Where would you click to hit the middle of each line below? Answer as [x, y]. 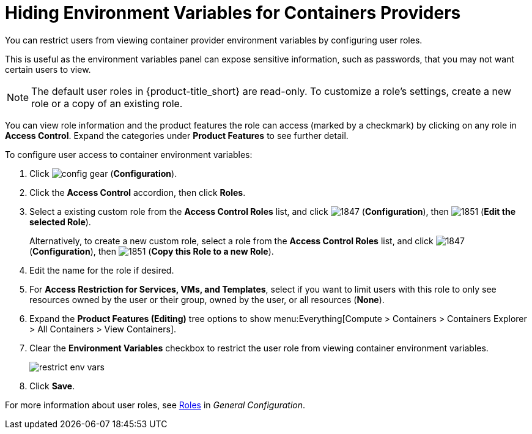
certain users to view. [48, 69]
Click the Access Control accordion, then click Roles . [138, 192]
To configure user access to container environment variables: [129, 154]
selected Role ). [60, 222]
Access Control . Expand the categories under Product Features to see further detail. [177, 135]
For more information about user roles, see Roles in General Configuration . [155, 405]
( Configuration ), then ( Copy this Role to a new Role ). [152, 251]
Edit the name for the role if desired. [102, 270]
